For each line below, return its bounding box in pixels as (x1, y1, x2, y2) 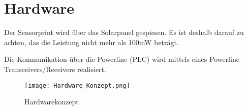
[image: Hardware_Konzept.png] (24, 82, 130, 89)
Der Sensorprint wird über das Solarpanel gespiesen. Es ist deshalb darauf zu (4, 27, 244, 38)
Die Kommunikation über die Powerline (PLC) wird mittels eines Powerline (4, 54, 239, 64)
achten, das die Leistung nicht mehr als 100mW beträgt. (4, 36, 179, 47)
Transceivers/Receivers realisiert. (4, 63, 106, 74)
